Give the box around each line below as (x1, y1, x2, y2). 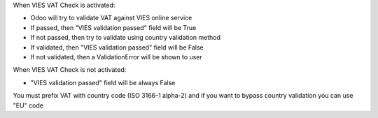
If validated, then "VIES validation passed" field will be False (30, 43, 204, 52)
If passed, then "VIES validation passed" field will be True (30, 23, 197, 31)
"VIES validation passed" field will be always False (30, 78, 176, 87)
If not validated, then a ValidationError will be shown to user (30, 52, 202, 61)
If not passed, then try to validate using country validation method (30, 34, 220, 42)
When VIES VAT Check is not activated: (13, 66, 127, 74)
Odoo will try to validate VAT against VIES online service (30, 14, 192, 22)
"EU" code (13, 101, 43, 110)
